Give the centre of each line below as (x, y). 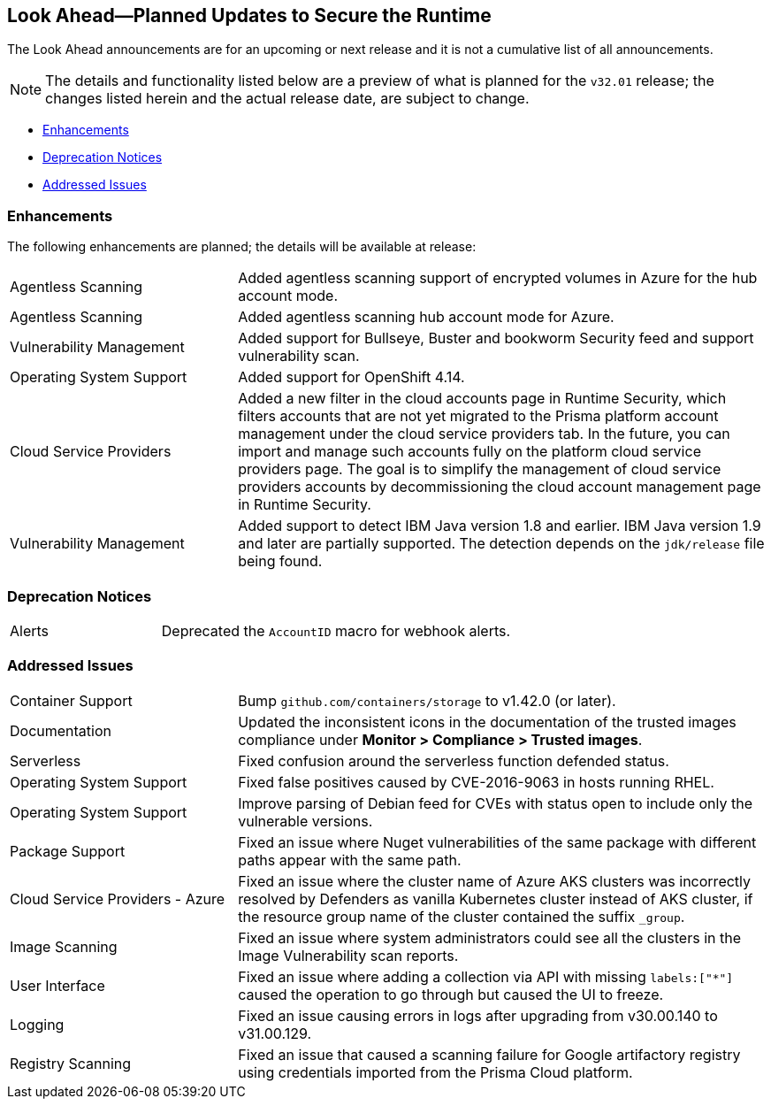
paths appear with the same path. (350, 860)
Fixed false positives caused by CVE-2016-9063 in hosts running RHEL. (476, 782)
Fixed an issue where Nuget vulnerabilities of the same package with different (497, 842)
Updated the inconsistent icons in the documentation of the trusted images (487, 722)
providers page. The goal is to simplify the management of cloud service (480, 469)
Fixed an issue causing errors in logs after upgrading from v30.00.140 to (478, 1015)
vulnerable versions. (305, 821)
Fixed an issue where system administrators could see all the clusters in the (489, 937)
